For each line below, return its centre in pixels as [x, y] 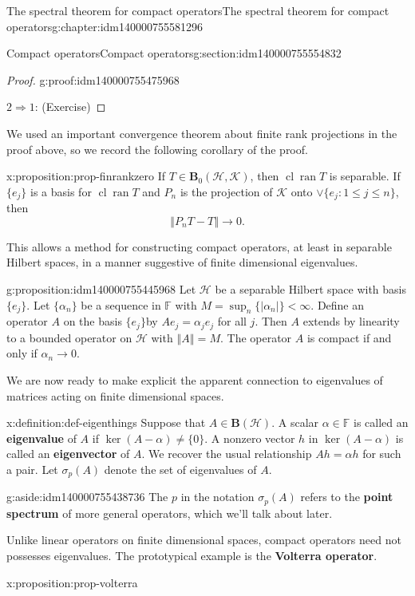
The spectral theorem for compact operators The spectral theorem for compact [198, 10]
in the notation [217, 497]
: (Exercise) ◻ [70, 107]
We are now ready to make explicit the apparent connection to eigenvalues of [195, 380]
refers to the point [347, 497]
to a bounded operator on [69, 337]
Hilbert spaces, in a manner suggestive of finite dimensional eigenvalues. [182, 262]
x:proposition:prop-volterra [72, 582]
